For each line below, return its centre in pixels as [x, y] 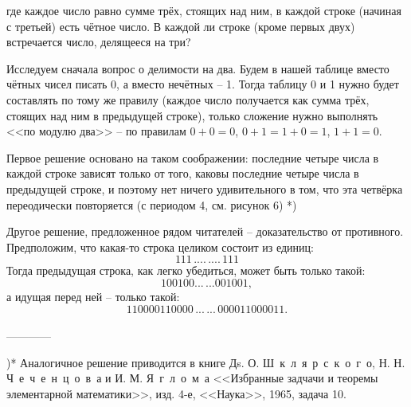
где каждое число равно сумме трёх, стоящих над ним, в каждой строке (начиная [204, 10]
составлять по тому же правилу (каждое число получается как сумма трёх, [188, 99]
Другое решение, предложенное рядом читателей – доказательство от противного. [205, 231]
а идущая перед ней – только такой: [93, 296]
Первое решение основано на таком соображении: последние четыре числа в [193, 157]
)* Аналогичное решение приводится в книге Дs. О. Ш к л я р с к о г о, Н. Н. [206, 362]
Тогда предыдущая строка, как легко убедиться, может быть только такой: [186, 270]
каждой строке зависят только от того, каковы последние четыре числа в [183, 173]
